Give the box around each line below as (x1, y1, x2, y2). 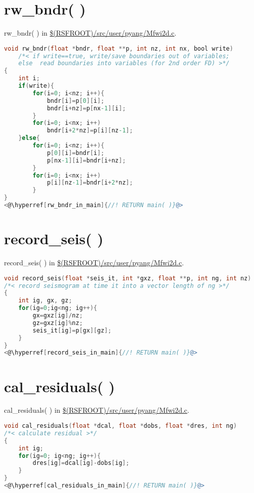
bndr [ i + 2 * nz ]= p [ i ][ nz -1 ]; (46, 127, 133, 134)
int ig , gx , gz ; (18, 297, 72, 304)
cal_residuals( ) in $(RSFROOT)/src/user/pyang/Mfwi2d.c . (4, 405, 189, 415)
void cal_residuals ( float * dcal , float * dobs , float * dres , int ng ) (4, 422, 237, 430)
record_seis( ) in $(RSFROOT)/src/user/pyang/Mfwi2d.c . (4, 257, 184, 268)
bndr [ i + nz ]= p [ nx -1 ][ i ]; (46, 104, 126, 112)
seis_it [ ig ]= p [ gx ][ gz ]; (32, 326, 111, 334)
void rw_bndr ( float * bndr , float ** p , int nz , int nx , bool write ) (4, 45, 233, 52)
